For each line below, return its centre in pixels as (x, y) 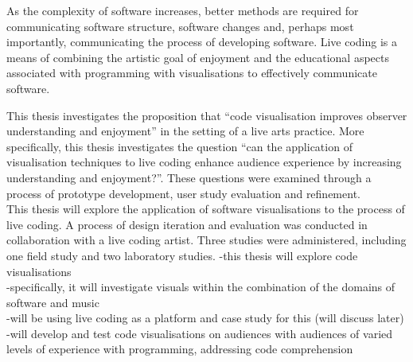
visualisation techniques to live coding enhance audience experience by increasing (204, 162)
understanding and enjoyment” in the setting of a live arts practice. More (185, 131)
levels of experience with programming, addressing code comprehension (180, 349)
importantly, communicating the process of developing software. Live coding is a (202, 42)
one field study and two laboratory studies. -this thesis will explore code (182, 255)
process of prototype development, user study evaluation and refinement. (183, 193)
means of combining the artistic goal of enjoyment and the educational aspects (198, 57)
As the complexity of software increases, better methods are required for (183, 10)
